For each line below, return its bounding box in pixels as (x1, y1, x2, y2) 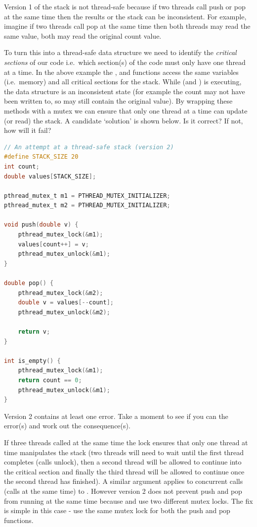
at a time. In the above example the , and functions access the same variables (4, 66, 239, 77)
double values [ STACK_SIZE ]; (4, 173, 96, 180)
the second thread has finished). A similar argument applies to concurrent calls (4, 476, 243, 486)
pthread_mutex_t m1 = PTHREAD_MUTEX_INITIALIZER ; (4, 192, 171, 199)
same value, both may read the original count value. (4, 30, 162, 41)
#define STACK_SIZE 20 (4, 153, 79, 161)
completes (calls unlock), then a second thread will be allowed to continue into (4, 457, 242, 467)
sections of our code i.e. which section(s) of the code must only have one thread (4, 57, 246, 67)
